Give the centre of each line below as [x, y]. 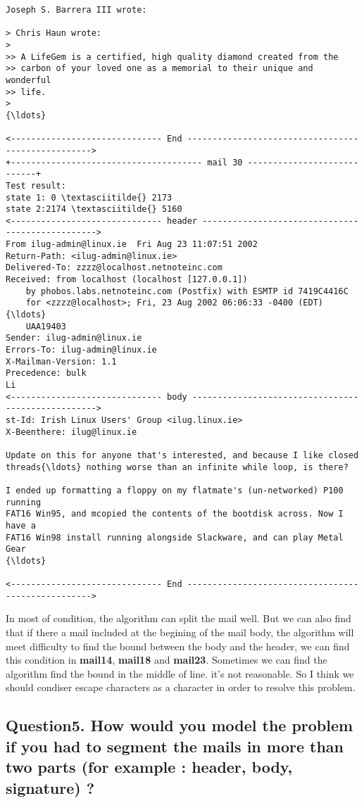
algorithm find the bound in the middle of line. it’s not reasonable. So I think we [180, 673]
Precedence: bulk [46, 373]
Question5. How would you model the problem [180, 725]
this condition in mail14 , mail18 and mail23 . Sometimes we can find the [167, 660]
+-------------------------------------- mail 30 [124, 162]
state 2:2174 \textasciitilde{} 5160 [94, 209]
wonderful [29, 80]
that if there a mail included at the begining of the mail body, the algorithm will [180, 632]
